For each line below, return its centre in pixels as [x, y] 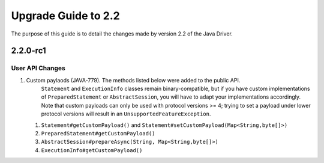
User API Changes [38, 68]
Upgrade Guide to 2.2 [65, 16]
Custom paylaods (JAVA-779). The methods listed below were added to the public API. [133, 80]
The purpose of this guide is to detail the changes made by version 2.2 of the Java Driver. [122, 34]
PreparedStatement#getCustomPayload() [98, 134]
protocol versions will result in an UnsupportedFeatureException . [126, 114]
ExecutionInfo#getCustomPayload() [92, 150]
